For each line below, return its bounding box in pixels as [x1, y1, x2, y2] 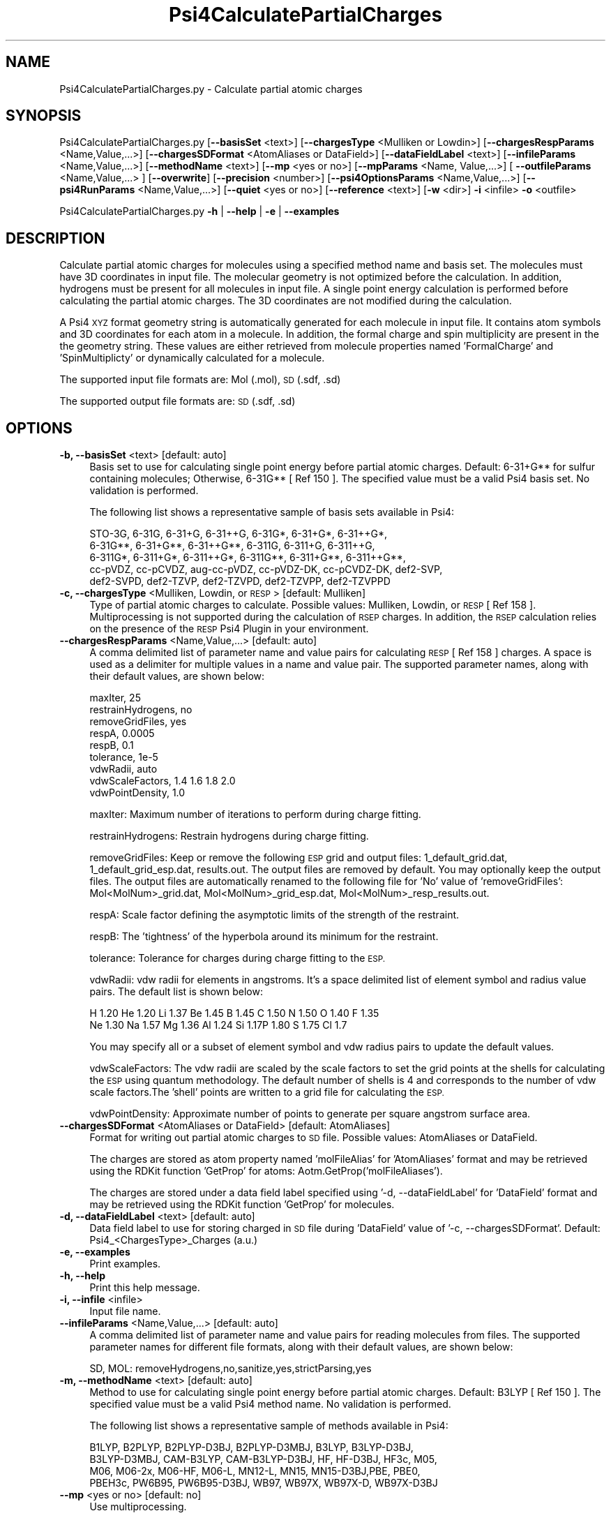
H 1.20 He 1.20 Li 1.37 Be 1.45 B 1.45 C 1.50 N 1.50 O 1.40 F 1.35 [89, 1007, 379, 1020]
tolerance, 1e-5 [89, 751, 158, 764]
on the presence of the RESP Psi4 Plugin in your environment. [89, 623, 369, 635]
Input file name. [89, 1305, 161, 1318]
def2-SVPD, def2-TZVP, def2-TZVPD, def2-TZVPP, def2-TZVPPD [89, 575, 391, 588]
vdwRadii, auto [89, 763, 158, 775]
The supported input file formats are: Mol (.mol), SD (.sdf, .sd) [59, 373, 341, 386]
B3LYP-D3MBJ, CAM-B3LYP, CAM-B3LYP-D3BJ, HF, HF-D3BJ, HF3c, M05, [89, 1453, 437, 1466]
